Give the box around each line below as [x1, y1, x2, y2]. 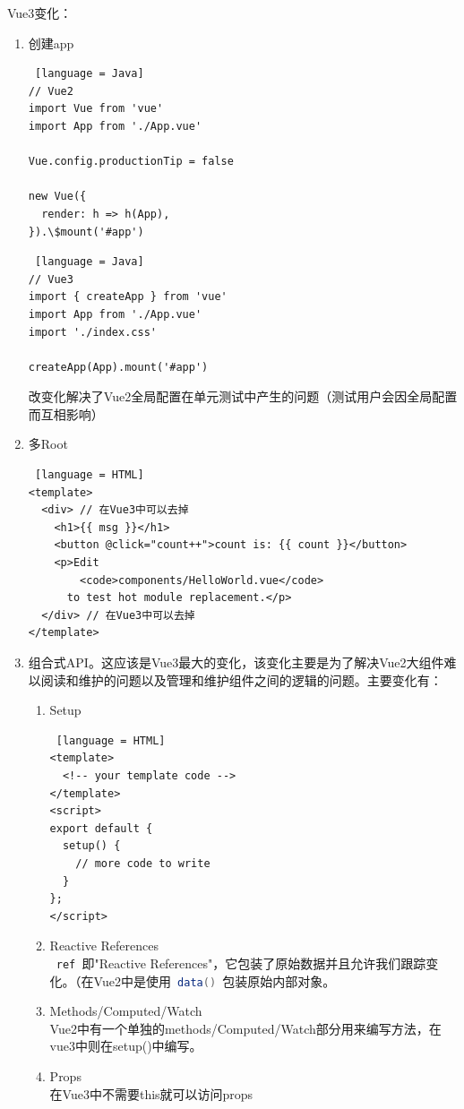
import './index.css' [28, 325, 157, 339]
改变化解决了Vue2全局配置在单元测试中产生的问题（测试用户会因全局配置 [28, 387, 458, 406]
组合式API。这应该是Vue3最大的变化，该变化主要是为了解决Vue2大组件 [28, 653, 444, 671]
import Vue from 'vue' [28, 102, 164, 116]
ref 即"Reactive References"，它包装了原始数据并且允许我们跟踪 [56, 953, 426, 972]
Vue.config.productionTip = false [28, 155, 234, 168]
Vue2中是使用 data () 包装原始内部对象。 [93, 971, 336, 990]
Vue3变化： [7, 4, 73, 21]
